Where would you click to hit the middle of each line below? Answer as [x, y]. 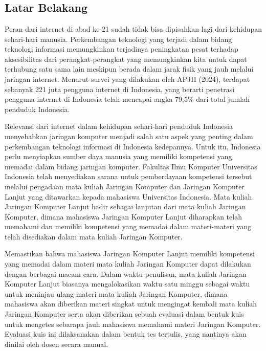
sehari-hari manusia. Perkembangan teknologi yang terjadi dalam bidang [118, 39]
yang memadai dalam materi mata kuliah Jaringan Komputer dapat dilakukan [128, 264]
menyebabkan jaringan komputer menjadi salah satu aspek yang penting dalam [129, 136]
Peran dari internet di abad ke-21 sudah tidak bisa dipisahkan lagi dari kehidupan [134, 29]
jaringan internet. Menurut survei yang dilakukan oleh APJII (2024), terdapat [127, 79]
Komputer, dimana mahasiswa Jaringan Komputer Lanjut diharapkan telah [123, 216]
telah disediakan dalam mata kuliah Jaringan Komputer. [94, 236]
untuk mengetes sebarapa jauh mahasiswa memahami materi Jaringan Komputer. [133, 324]
